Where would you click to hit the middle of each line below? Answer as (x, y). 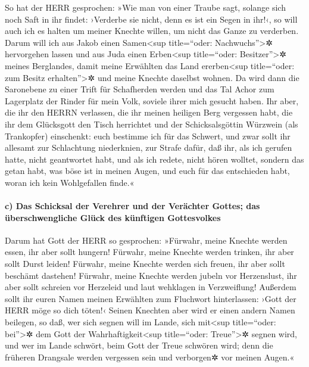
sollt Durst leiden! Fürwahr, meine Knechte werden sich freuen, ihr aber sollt (145, 264)
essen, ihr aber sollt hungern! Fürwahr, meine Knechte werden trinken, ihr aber (149, 252)
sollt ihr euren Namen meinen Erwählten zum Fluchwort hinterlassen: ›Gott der (151, 298)
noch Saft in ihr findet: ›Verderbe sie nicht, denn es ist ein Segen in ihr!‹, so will (151, 19)
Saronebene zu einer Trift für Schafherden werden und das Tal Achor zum (140, 89)
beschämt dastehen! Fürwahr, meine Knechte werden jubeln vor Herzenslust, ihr (151, 275)
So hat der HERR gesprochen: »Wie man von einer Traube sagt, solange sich (145, 7)
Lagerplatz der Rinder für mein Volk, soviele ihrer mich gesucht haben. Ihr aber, (152, 100)
